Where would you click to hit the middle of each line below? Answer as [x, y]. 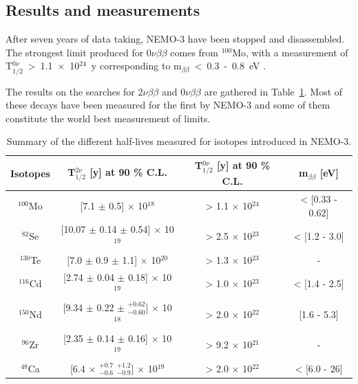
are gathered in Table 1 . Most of [273, 91]
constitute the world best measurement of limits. [108, 118]
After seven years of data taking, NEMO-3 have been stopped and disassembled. [175, 39]
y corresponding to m [136, 66]
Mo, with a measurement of [290, 52]
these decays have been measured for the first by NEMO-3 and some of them [168, 105]
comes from [194, 52]
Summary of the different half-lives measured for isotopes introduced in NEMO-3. [179, 141]
